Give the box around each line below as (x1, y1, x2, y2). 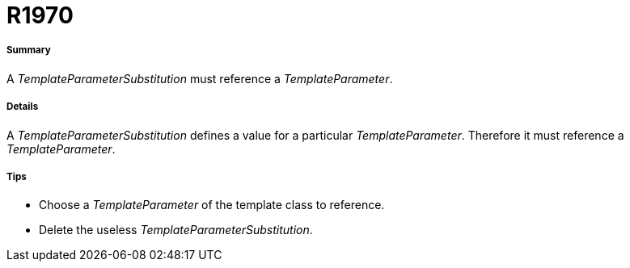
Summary (6, 44, 51, 57)
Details (6, 101, 39, 113)
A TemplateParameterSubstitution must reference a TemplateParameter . (6, 71, 393, 86)
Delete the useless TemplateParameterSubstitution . (39, 223, 313, 237)
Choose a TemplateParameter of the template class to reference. (39, 198, 385, 212)
